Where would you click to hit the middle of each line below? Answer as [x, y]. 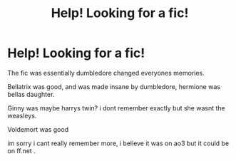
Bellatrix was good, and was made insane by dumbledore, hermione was [114, 86]
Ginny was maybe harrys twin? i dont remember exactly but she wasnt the [117, 108]
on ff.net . [21, 150]
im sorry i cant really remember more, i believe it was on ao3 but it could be [118, 143]
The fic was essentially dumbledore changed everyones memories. [106, 73]
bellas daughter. [31, 94]
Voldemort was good [38, 129]
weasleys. [22, 115]
